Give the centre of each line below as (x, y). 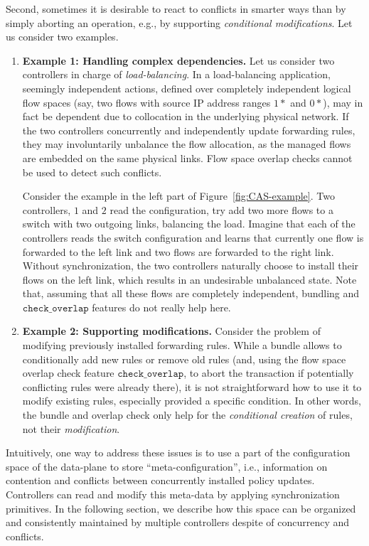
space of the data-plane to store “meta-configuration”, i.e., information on (167, 466)
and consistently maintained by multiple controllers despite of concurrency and (178, 522)
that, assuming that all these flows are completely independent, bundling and (191, 293)
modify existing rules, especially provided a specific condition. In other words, (192, 401)
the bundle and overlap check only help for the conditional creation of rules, (187, 415)
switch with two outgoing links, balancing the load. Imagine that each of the (189, 224)
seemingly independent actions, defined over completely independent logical (187, 88)
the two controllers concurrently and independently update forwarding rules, (189, 130)
